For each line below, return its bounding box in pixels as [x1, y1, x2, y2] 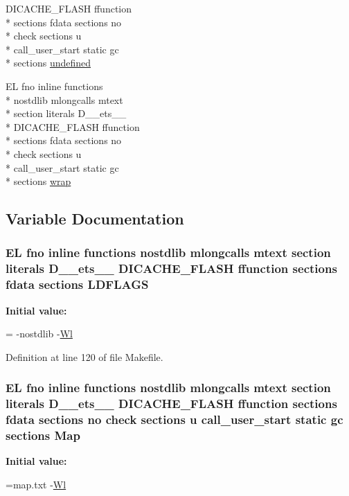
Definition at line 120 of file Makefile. [6, 349, 163, 364]
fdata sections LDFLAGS [6, 276, 149, 293]
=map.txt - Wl [6, 477, 66, 491]
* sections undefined [6, 55, 91, 70]
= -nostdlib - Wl [6, 326, 73, 341]
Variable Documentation [6, 208, 184, 229]
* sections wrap [6, 174, 71, 188]
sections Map [6, 427, 80, 444]
